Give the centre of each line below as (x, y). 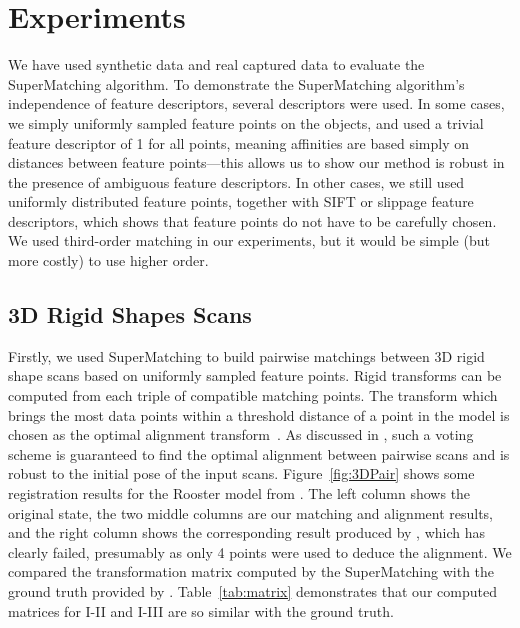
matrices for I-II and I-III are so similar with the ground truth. (201, 610)
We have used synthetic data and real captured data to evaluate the (216, 64)
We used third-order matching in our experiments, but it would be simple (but (249, 240)
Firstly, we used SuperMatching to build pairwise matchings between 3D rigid (246, 355)
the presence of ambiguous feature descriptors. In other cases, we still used (236, 181)
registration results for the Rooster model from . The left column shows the (239, 493)
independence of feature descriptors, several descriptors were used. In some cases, (256, 103)
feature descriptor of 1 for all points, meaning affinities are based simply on (239, 142)
